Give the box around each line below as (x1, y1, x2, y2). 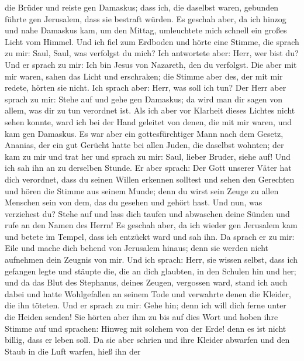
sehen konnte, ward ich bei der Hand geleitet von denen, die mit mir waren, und (5, 115, 292, 128)
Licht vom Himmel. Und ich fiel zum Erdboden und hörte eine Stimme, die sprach (5, 35, 299, 47)
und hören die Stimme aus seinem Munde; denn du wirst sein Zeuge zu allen (5, 184, 279, 197)
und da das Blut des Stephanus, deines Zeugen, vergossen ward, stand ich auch (5, 276, 288, 288)
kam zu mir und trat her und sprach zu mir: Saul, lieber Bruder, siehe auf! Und (5, 150, 291, 162)
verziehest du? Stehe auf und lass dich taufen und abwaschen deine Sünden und (5, 207, 290, 219)
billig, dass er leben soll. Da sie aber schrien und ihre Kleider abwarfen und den (5, 334, 290, 346)
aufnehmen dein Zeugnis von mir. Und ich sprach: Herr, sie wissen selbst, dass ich (5, 253, 298, 266)
